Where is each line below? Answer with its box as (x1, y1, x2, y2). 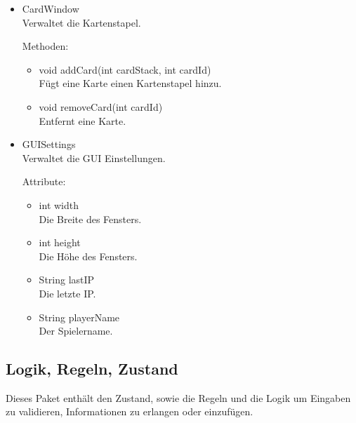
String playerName (39, 309, 120, 324)
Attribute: (22, 174, 66, 189)
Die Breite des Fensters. (39, 211, 142, 226)
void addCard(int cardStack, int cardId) (39, 62, 211, 76)
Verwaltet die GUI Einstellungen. (22, 150, 166, 165)
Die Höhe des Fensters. (39, 248, 138, 263)
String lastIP (39, 272, 95, 287)
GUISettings (22, 137, 76, 152)
